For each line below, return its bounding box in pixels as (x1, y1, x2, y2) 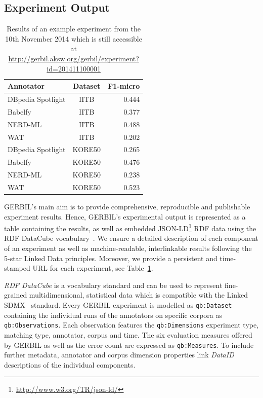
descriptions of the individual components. (4, 359, 136, 370)
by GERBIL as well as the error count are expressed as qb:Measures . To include (4, 339, 254, 350)
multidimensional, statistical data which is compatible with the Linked (29, 290, 248, 300)
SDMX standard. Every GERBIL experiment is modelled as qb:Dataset (4, 300, 232, 310)
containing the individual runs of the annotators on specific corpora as (4, 309, 223, 320)
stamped (4, 263, 30, 273)
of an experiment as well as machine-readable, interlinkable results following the (4, 243, 252, 254)
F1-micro (108, 81, 140, 91)
